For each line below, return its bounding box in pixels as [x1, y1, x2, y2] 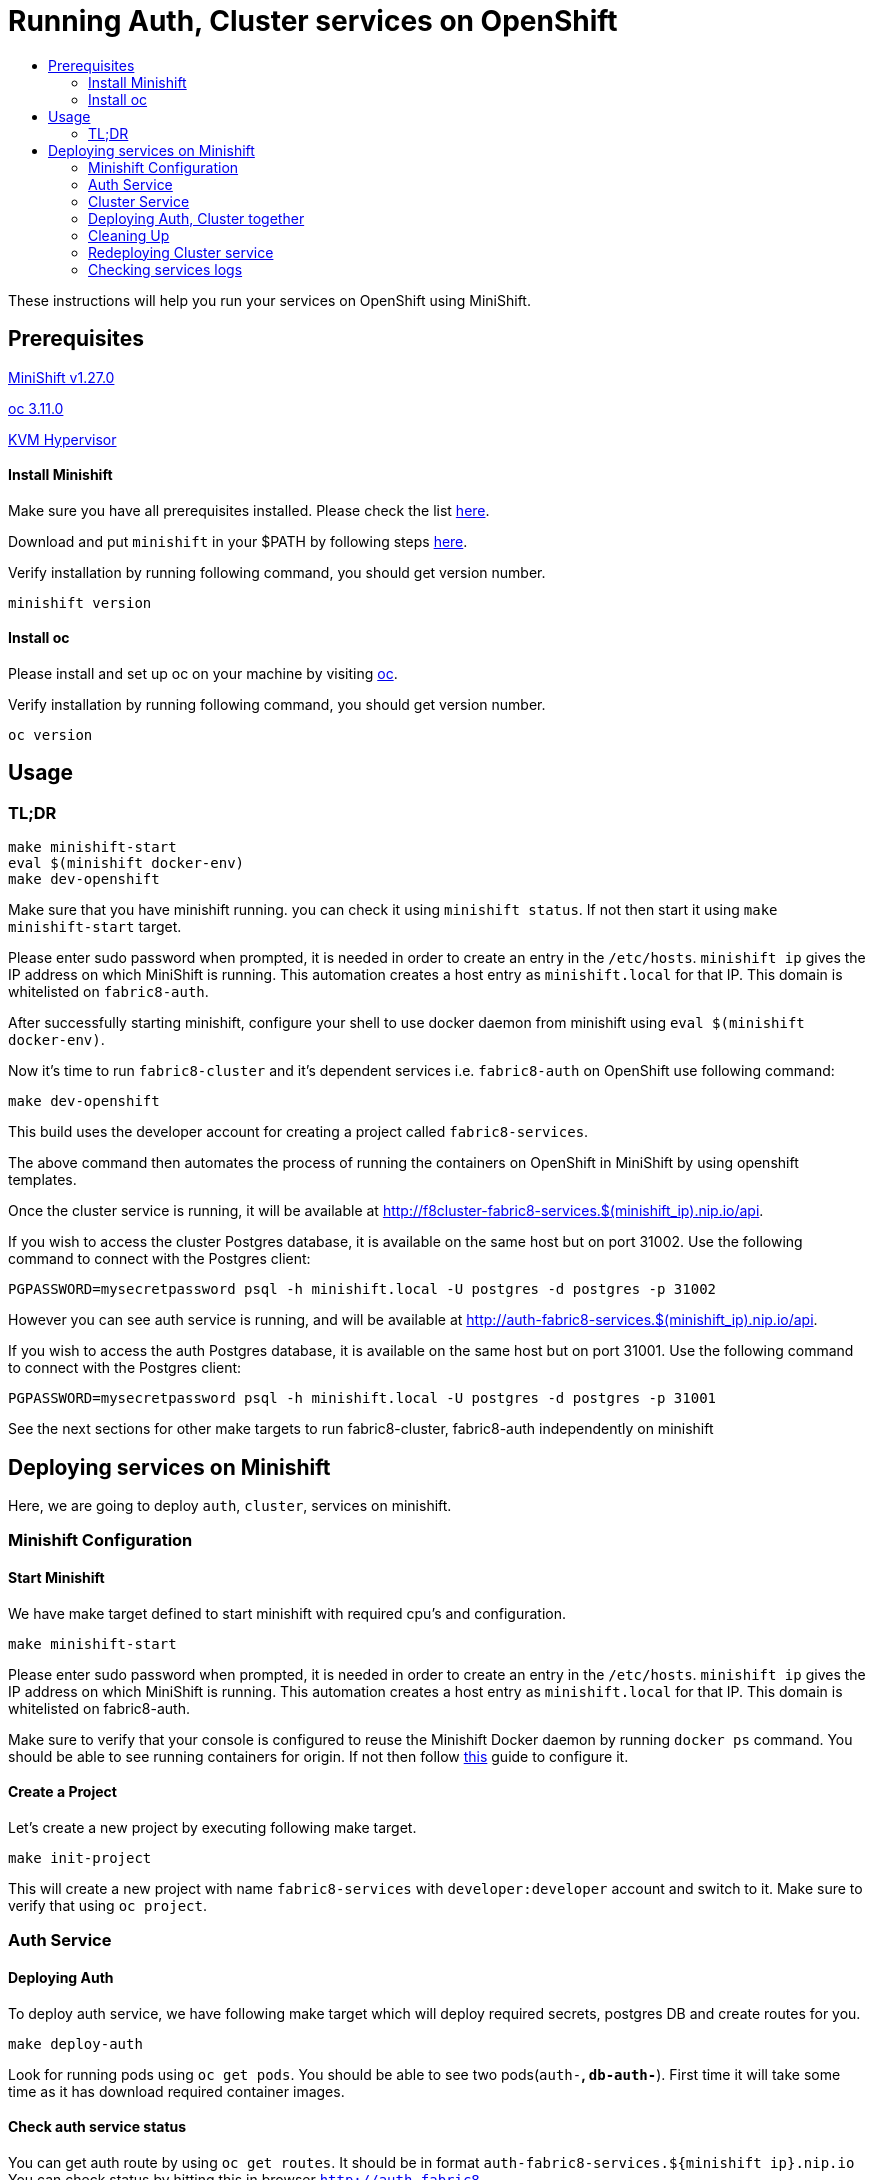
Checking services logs [88, 260, 243, 278]
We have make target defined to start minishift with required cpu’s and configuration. [8, 1604, 567, 1622]
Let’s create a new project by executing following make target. [8, 1818, 417, 1836]
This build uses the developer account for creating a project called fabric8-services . [8, 1123, 589, 1141]
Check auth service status [8, 2118, 187, 2136]
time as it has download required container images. [8, 2082, 345, 2100]
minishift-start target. [8, 918, 182, 936]
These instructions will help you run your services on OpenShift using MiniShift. [8, 291, 531, 309]
